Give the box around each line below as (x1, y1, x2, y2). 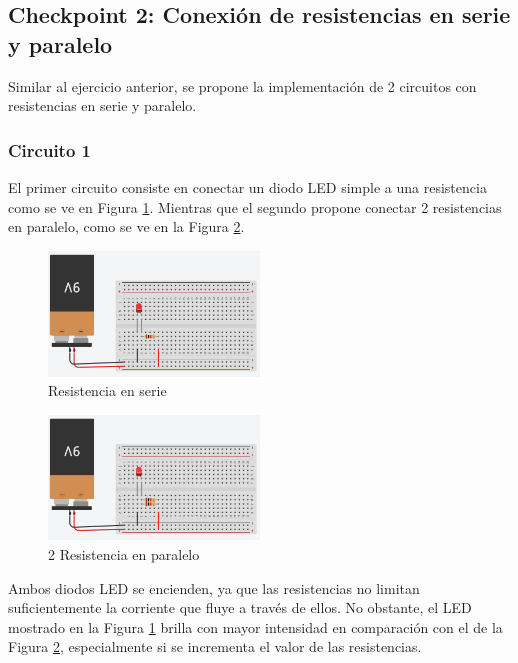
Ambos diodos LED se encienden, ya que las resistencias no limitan (8, 577, 420, 598)
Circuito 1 (8, 137, 91, 162)
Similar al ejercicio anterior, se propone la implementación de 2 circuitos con (8, 75, 477, 96)
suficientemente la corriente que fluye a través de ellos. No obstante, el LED (8, 597, 472, 618)
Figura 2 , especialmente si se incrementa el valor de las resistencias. (8, 636, 422, 657)
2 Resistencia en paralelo (48, 544, 200, 565)
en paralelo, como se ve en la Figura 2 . (8, 216, 245, 237)
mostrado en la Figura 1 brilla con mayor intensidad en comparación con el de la (8, 616, 503, 637)
